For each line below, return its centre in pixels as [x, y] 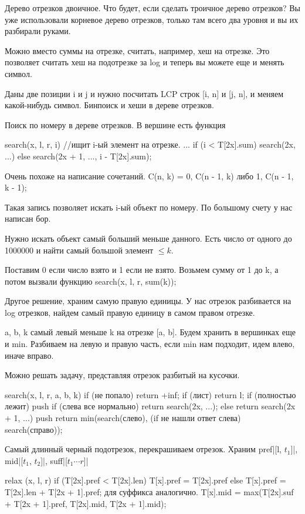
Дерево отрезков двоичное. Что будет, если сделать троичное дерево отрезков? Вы [153, 8]
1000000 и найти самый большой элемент [79, 250]
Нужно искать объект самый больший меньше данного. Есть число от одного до [148, 238]
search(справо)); [34, 429]
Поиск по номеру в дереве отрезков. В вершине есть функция [115, 124]
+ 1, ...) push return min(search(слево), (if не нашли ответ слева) [123, 418]
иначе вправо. [29, 355]
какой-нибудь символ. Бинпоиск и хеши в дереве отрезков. [109, 105]
